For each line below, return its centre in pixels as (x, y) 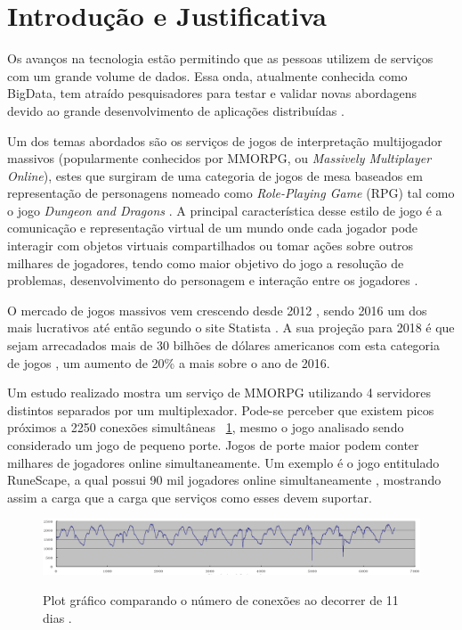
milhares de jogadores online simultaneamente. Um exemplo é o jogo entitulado (223, 462)
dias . (57, 617)
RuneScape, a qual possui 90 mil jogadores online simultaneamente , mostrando (224, 480)
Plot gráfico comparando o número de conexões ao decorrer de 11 (221, 599)
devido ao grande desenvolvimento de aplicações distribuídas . (176, 110)
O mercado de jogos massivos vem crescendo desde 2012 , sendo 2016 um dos (217, 310)
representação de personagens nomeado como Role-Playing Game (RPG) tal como (231, 193)
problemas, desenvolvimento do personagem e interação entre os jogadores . (213, 280)
